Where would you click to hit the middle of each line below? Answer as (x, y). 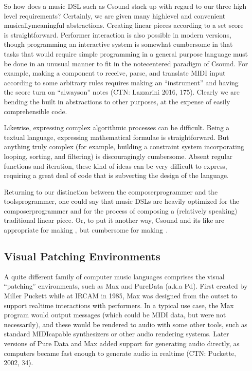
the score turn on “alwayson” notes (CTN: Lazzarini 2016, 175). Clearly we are (122, 92)
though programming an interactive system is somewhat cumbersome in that (118, 44)
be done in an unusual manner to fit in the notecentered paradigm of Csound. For (126, 63)
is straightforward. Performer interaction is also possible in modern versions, (118, 34)
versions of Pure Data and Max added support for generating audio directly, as (122, 343)
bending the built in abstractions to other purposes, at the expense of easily (117, 101)
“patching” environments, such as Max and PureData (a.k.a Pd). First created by (126, 286)
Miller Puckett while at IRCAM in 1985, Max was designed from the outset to (121, 296)
